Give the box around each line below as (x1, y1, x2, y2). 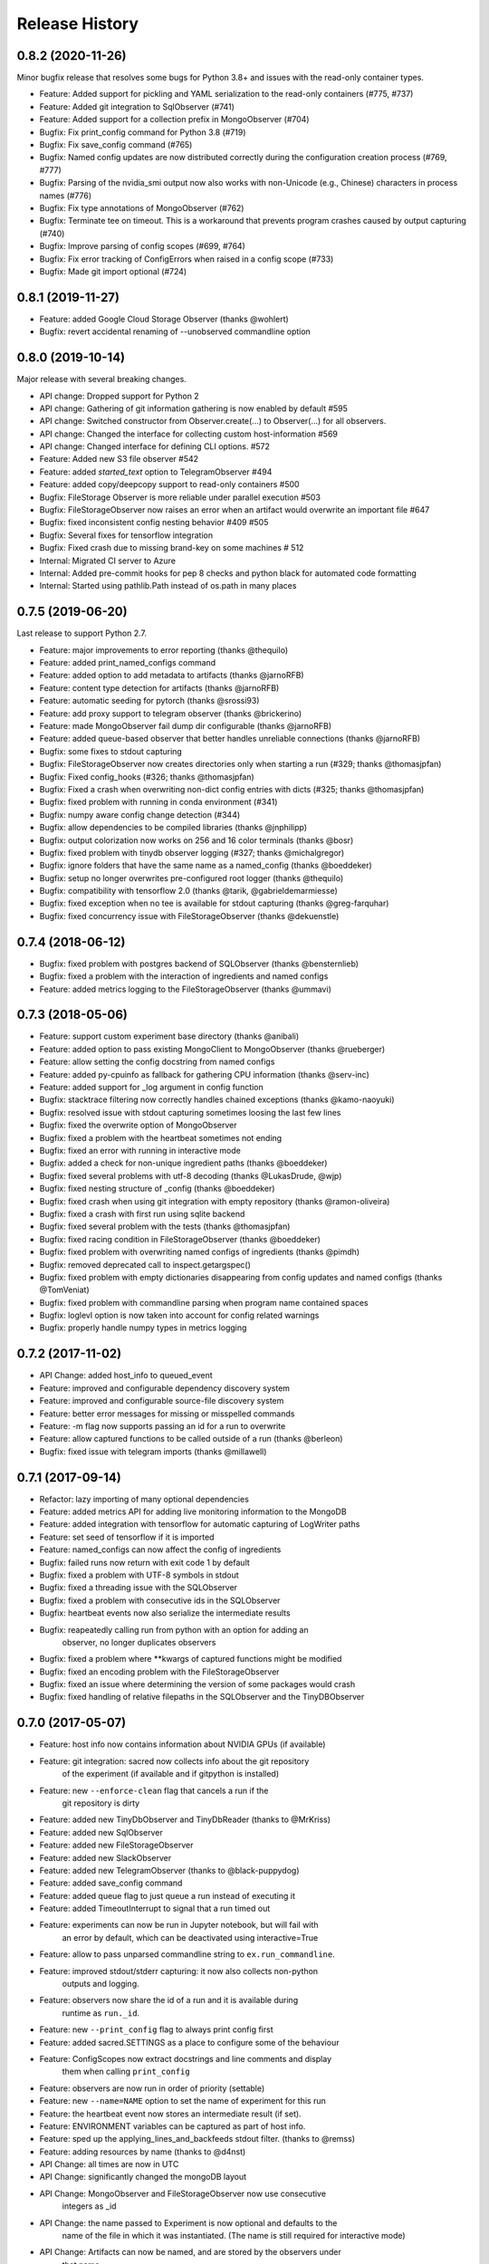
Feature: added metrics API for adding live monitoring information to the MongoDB (39, 1506, 348, 1517)
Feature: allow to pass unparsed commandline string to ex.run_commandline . (39, 1949, 335, 1960)
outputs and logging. (62, 1979, 139, 1990)
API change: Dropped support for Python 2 (39, 390, 199, 401)
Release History (16, 14, 139, 34)
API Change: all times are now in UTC (39, 2159, 179, 2170)
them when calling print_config (62, 2066, 190, 2077)
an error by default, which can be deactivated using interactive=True (62, 1932, 319, 1943)
